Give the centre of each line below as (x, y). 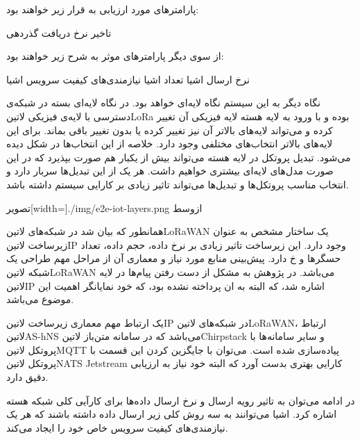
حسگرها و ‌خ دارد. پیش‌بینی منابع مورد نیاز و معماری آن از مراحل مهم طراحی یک (174, 258)
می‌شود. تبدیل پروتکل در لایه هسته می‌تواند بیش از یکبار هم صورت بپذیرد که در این (179, 157)
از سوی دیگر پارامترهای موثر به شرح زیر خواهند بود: (115, 56)
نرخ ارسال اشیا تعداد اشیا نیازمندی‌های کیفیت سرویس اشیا (128, 79)
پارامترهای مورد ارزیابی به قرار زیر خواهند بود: (103, 9)
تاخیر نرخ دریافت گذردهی (59, 32)
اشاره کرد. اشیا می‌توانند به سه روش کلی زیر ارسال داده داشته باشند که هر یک (172, 414)
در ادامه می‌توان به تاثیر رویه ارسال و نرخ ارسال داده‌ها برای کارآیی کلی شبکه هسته (181, 400)
